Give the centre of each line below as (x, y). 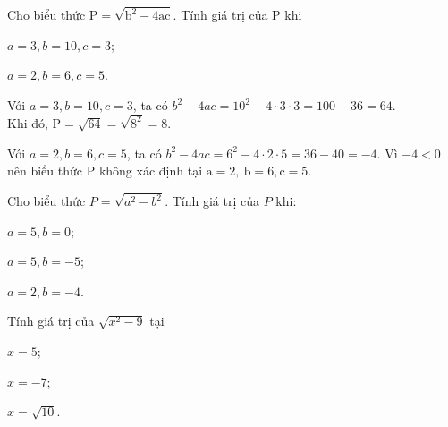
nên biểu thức (45, 171)
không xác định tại (151, 171)
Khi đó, (28, 122)
